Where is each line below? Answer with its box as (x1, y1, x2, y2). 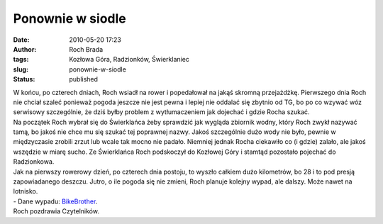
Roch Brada (69, 45, 104, 53)
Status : (13, 75, 35, 84)
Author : (13, 45, 37, 53)
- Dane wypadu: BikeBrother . (13, 197, 98, 206)
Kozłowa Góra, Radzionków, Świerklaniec (69, 55, 189, 64)
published (69, 75, 99, 84)
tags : (13, 55, 29, 64)
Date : (13, 35, 30, 44)
